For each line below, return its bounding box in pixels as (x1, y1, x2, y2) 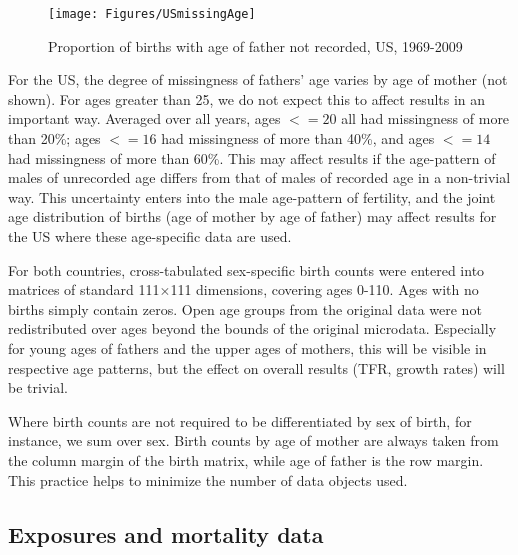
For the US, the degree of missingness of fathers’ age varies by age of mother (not (8, 69, 508, 90)
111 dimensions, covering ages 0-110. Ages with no (170, 279, 479, 300)
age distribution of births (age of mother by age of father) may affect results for (8, 206, 497, 227)
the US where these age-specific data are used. (8, 226, 292, 246)
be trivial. (8, 377, 68, 398)
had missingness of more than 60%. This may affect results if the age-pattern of (8, 147, 496, 168)
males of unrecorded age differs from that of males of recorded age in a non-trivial (8, 167, 511, 188)
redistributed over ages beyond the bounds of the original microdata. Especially (8, 318, 497, 339)
